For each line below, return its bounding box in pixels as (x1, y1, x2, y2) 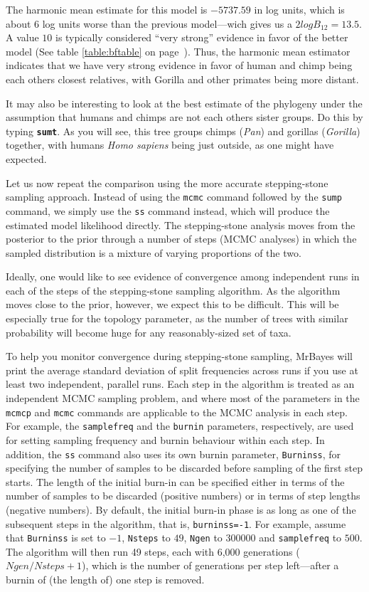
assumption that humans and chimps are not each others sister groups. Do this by (6, 110, 363, 125)
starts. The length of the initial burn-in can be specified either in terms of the (6, 474, 345, 489)
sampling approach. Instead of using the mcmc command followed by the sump (6, 189, 342, 204)
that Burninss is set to (6, 530, 106, 545)
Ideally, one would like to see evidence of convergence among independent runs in (6, 269, 360, 284)
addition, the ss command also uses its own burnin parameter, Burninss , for (6, 446, 341, 461)
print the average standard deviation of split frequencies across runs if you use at (6, 362, 358, 377)
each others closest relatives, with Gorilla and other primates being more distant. (6, 71, 359, 86)
